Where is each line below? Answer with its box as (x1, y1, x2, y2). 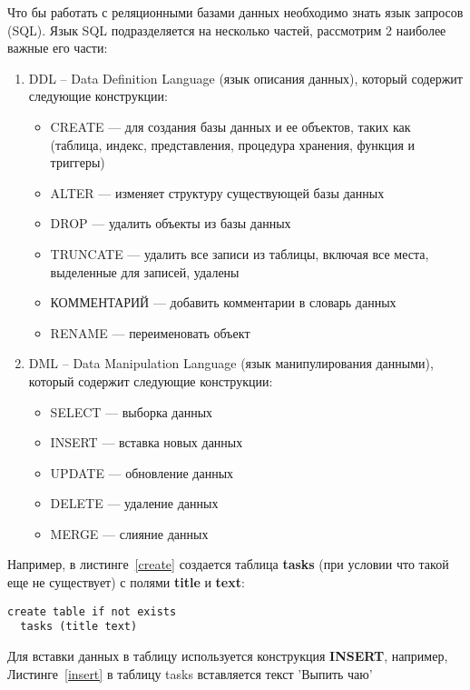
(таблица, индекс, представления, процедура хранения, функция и (50, 135, 416, 154)
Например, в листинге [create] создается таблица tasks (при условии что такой (7, 555, 449, 574)
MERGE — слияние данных (50, 524, 209, 543)
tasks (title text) (20, 620, 138, 634)
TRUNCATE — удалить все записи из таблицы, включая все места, (50, 244, 429, 263)
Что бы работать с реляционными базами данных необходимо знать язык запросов (7, 3, 464, 21)
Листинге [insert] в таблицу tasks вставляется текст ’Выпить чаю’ (7, 664, 373, 683)
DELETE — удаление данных (50, 494, 219, 513)
